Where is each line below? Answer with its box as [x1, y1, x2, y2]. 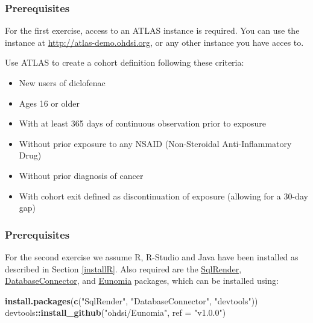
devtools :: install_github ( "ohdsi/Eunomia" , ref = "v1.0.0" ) [5, 306, 226, 319]
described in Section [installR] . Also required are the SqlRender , [5, 262, 242, 275]
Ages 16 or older [19, 96, 80, 109]
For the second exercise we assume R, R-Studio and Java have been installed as [5, 250, 299, 263]
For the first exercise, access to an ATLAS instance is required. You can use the [5, 24, 300, 37]
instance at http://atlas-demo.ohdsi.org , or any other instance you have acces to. [5, 36, 304, 48]
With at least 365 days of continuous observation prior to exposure [19, 117, 267, 130]
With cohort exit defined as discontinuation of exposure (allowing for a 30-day [19, 189, 308, 202]
